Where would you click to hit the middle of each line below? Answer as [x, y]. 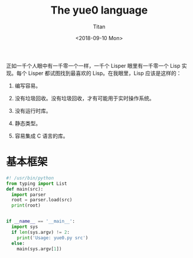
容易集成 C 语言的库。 [41, 136]
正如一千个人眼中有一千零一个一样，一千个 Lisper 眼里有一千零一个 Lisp [93, 66]
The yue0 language [99, 10]
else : [18, 243]
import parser [29, 195]
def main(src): [25, 189]
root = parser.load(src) [42, 200]
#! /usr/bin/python [30, 178]
